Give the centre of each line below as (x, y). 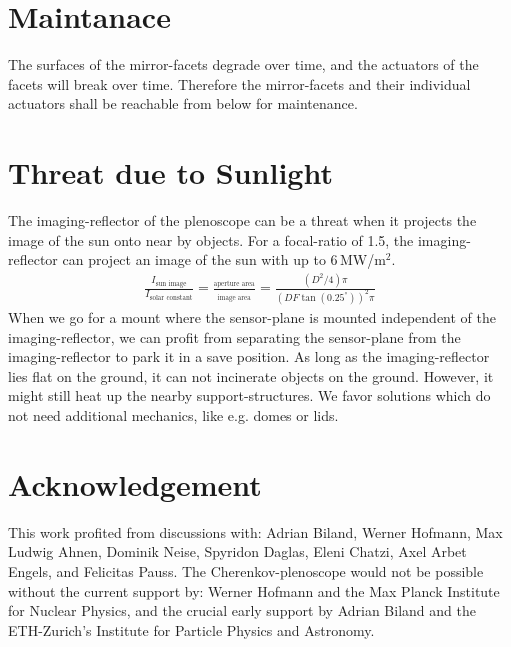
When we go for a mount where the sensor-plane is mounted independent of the (252, 317)
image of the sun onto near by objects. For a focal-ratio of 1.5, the (211, 239)
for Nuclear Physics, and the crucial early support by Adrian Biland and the (242, 610)
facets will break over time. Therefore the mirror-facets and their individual (239, 83)
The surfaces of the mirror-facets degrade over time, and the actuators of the (243, 64)
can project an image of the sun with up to (194, 259)
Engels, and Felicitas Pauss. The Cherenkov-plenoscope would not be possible (246, 570)
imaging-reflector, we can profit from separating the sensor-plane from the (234, 336)
